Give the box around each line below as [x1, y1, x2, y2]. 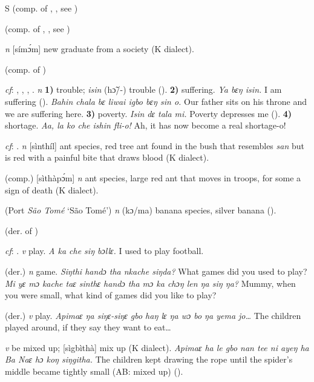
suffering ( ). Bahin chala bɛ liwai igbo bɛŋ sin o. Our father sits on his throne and [5, 95, 307, 107]
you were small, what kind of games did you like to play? [5, 289, 217, 301]
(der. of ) [5, 224, 38, 236]
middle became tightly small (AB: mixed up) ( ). [5, 365, 183, 378]
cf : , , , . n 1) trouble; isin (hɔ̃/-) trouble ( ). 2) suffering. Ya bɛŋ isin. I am [5, 83, 282, 96]
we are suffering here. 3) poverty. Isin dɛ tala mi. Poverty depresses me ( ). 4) [5, 107, 292, 119]
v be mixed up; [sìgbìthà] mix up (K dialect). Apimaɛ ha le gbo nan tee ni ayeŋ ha [5, 341, 309, 354]
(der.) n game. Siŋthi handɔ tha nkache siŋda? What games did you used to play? [5, 264, 307, 277]
